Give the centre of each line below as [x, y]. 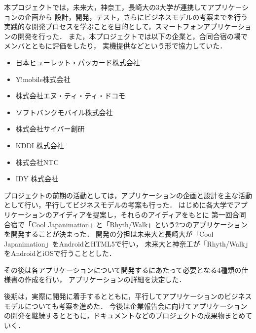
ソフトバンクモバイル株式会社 [64, 112]
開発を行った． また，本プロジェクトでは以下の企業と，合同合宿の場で [132, 36]
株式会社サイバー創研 [50, 129]
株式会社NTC [37, 162]
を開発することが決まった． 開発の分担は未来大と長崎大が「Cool [109, 234]
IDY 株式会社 [37, 179]
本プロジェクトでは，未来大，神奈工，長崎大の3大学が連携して [106, 7]
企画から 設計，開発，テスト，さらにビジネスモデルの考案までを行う [136, 17]
